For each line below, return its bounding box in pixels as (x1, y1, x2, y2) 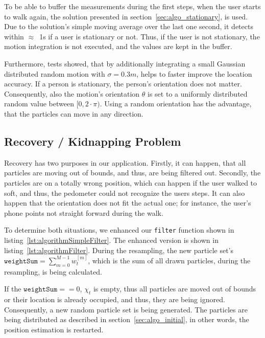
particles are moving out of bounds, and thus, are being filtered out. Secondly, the (4, 167, 261, 178)
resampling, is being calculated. (4, 266, 102, 277)
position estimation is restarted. (4, 324, 104, 334)
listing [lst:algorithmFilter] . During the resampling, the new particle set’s (4, 244, 234, 255)
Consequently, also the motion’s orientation (4, 88, 140, 99)
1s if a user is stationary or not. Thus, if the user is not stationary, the (39, 31, 260, 41)
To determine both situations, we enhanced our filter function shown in (4, 224, 234, 235)
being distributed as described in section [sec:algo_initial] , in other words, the (4, 314, 249, 325)
